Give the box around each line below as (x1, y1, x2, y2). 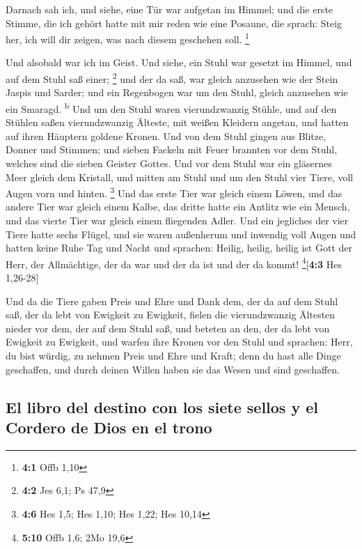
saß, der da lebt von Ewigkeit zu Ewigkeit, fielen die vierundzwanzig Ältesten (6, 307, 336, 322)
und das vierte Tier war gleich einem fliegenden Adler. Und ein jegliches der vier (6, 212, 349, 227)
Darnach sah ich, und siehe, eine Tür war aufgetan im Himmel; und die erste (6, 2, 333, 16)
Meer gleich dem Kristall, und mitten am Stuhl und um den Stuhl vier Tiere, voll (6, 169, 354, 184)
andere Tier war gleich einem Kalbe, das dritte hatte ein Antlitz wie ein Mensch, (6, 199, 350, 214)
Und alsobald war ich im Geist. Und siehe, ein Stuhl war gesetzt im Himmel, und (6, 55, 352, 70)
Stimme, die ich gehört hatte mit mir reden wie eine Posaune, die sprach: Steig (6, 15, 343, 30)
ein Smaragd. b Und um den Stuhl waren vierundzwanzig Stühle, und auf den (6, 99, 337, 116)
